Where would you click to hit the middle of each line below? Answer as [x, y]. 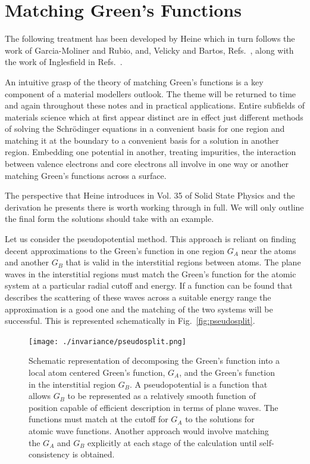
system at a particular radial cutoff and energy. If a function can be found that [149, 285]
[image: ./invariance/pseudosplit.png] [107, 341]
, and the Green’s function [227, 372]
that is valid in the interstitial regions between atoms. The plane [183, 262]
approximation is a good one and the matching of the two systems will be [139, 309]
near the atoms [269, 250]
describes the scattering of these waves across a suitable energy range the [138, 297]
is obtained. [93, 454]
